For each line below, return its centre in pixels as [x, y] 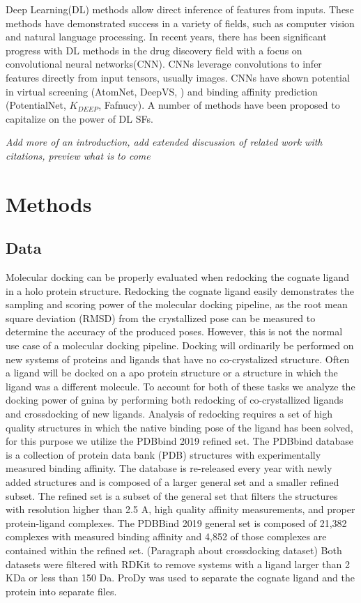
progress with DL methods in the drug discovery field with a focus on [154, 50]
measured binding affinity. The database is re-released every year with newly [169, 468]
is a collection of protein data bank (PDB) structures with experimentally [163, 454]
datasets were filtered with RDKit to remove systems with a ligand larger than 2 [178, 564]
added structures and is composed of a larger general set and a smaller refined [172, 482]
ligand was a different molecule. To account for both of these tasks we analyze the [180, 386]
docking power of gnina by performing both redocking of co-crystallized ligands [175, 400]
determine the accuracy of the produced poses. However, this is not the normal [174, 331]
